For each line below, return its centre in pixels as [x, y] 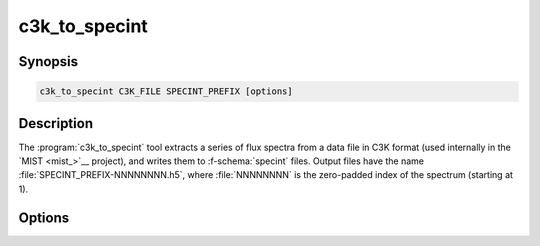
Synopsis [48, 61]
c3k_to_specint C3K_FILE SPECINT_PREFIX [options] [166, 91]
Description [56, 123]
